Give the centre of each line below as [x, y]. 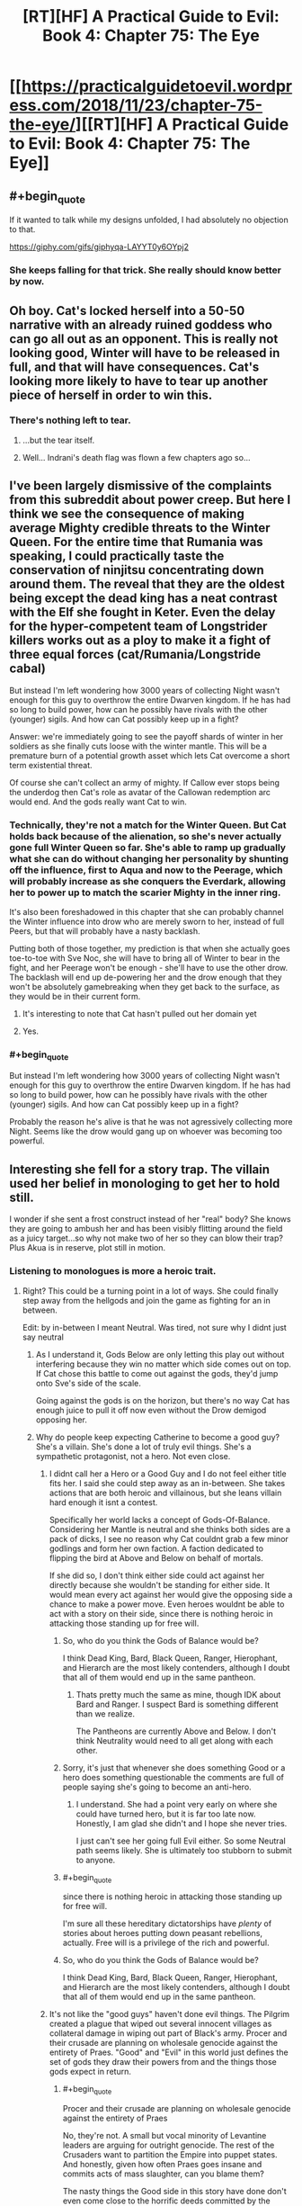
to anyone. [96, 1860]
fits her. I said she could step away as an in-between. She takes [167, 1483]
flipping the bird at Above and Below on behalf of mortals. [156, 1557]
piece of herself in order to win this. [111, 395]
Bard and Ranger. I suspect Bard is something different [177, 1704]
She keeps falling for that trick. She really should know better [145, 270]
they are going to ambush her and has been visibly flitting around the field [146, 1229]
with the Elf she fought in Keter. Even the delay [142, 612]
